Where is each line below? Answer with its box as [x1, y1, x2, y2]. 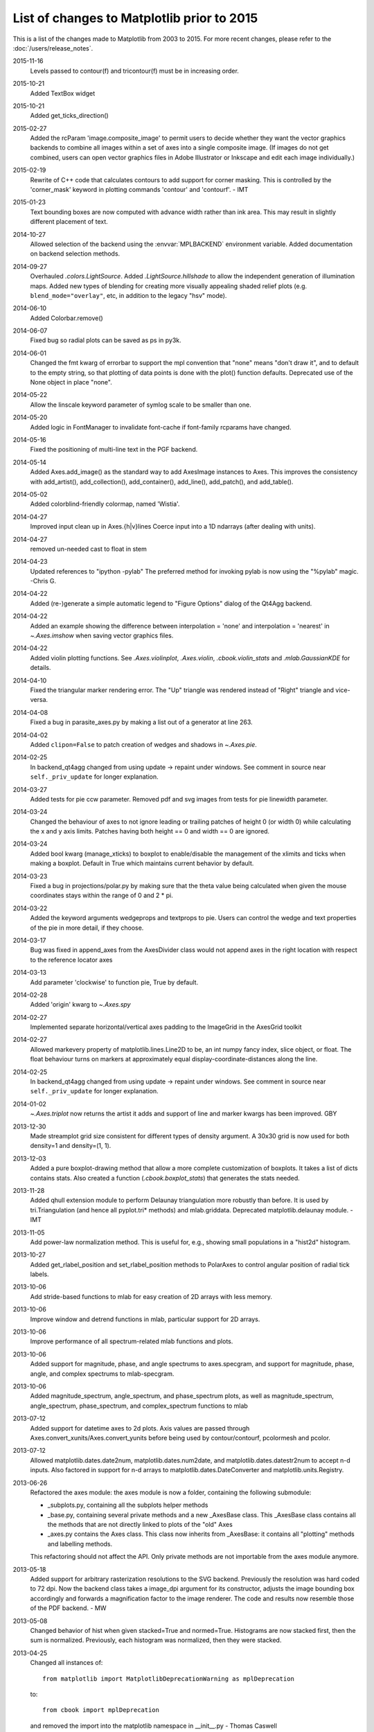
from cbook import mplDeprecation [42, 1706, 159, 1714]
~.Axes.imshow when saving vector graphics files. [30, 631, 174, 640]
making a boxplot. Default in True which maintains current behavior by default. [30, 859, 254, 867]
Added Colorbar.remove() [30, 314, 103, 322]
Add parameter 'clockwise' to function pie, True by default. [30, 978, 199, 987]
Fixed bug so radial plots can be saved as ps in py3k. [30, 336, 181, 344]
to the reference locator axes [30, 955, 114, 964]
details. [30, 664, 51, 672]
